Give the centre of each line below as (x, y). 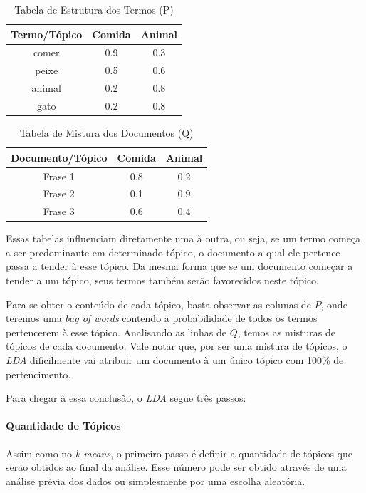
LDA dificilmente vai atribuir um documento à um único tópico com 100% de (175, 360)
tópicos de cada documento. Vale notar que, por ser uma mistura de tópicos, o (177, 346)
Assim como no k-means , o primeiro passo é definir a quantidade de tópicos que (179, 453)
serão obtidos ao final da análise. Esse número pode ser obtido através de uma (176, 467)
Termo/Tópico (47, 34)
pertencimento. (38, 374)
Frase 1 (59, 176)
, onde (334, 304)
